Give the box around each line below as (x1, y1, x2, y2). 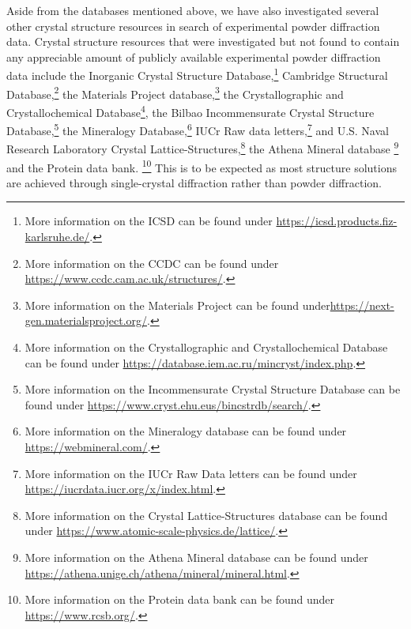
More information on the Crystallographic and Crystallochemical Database (25, 339, 388, 356)
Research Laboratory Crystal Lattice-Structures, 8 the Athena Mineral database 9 (6, 138, 399, 157)
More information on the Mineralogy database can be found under (25, 423, 347, 439)
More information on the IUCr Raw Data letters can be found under (25, 465, 357, 481)
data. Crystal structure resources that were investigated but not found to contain (6, 33, 400, 50)
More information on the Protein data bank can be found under (25, 591, 335, 608)
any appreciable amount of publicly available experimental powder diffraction (6, 48, 381, 65)
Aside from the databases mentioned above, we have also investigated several (6, 2, 379, 18)
